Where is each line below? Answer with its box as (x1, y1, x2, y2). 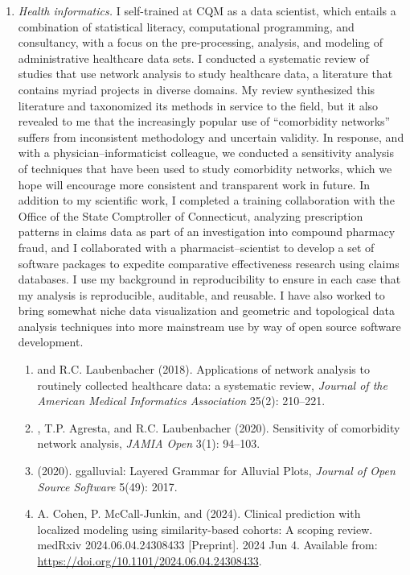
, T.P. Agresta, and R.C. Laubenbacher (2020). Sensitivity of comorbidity (37, 419, 400, 436)
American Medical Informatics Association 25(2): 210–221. (37, 392, 326, 409)
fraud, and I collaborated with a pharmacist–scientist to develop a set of (18, 238, 375, 255)
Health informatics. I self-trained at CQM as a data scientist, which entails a (18, 2, 396, 19)
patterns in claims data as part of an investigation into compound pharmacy (18, 223, 396, 240)
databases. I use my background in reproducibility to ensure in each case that (18, 271, 401, 287)
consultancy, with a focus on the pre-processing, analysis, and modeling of (18, 34, 383, 51)
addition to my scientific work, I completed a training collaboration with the (18, 192, 395, 209)
